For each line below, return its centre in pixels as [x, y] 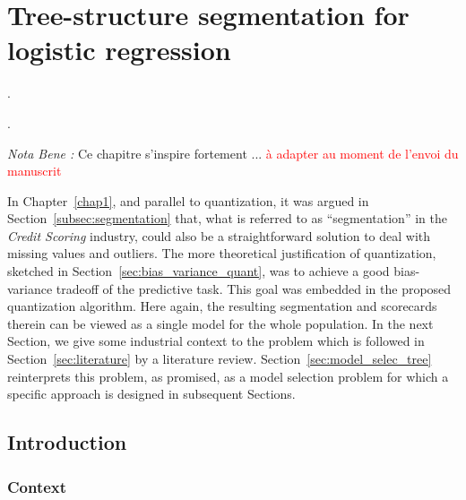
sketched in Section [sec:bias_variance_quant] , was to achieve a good [198, 271]
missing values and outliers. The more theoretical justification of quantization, [222, 253]
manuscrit [35, 171]
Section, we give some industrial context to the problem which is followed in [216, 341]
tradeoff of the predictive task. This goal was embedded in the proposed [254, 288]
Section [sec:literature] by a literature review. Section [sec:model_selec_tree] [220, 359]
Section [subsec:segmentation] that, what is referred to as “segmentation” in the [227, 218]
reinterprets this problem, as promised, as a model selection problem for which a [228, 376]
